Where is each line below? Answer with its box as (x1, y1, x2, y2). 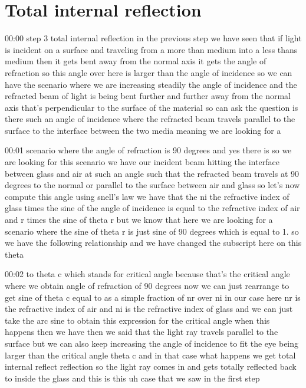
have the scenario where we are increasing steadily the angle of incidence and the (5, 78, 297, 90)
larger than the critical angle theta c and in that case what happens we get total (5, 348, 296, 361)
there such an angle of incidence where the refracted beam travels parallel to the (5, 113, 295, 125)
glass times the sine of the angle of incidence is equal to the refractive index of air (5, 202, 300, 214)
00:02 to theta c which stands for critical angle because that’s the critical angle (5, 268, 290, 280)
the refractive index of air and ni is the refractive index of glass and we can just (5, 302, 293, 315)
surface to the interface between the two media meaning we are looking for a (5, 124, 281, 136)
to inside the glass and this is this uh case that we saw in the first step (5, 371, 260, 384)
